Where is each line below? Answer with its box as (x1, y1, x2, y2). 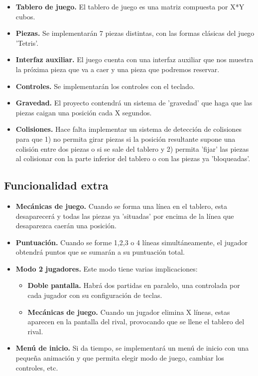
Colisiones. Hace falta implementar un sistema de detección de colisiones (15, 124, 242, 134)
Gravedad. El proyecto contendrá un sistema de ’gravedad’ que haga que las (15, 97, 253, 108)
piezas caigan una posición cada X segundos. (15, 107, 152, 117)
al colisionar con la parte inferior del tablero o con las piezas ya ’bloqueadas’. (15, 153, 251, 164)
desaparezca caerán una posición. (15, 220, 117, 231)
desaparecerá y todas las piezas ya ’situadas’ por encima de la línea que (15, 210, 234, 221)
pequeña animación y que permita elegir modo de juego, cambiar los (15, 353, 224, 363)
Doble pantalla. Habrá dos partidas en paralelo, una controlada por (27, 280, 240, 290)
